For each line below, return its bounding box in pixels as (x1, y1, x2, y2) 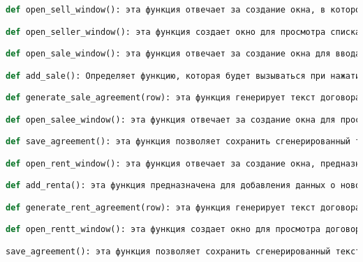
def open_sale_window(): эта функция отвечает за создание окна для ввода (6, 49, 361, 59)
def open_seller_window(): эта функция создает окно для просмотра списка (6, 26, 361, 37)
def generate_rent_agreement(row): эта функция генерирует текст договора (6, 202, 361, 213)
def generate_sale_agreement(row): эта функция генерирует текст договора (6, 93, 361, 103)
